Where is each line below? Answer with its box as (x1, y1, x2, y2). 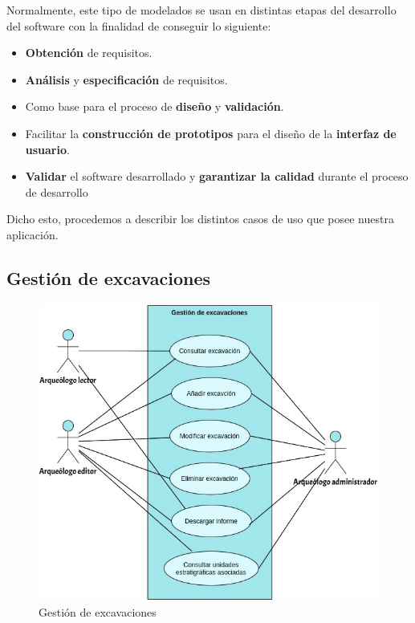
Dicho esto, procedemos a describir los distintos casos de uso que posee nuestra (6, 210, 394, 227)
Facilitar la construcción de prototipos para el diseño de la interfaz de (25, 124, 397, 141)
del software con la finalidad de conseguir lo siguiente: (6, 17, 271, 34)
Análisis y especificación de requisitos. (25, 71, 228, 88)
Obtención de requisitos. (25, 44, 153, 61)
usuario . (25, 140, 70, 157)
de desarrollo (25, 183, 88, 200)
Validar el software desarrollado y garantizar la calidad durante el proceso (25, 168, 409, 185)
